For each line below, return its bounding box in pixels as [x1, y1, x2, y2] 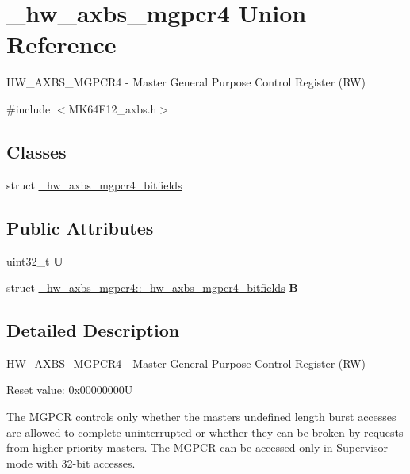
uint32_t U [6, 252, 63, 269]
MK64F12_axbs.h [68, 100, 157, 117]
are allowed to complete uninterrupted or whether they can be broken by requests [6, 423, 404, 440]
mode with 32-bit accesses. [6, 454, 136, 471]
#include [6, 100, 51, 117]
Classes [6, 139, 67, 163]
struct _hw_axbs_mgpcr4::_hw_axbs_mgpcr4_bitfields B [6, 279, 298, 296]
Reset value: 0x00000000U [6, 381, 133, 398]
